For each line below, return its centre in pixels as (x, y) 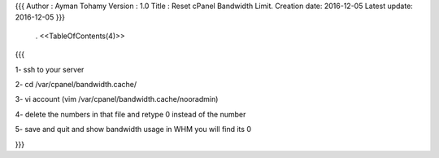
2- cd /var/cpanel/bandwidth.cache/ (76, 84)
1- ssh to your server (50, 69)
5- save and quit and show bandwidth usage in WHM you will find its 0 (133, 129)
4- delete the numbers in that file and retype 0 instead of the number (130, 114)
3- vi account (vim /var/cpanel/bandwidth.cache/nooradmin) (117, 99)
